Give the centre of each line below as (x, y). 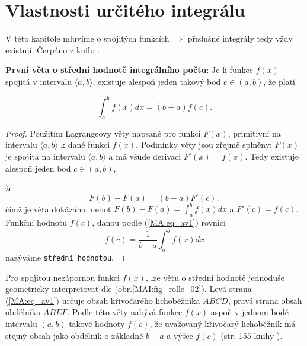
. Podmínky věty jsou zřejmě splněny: (204, 145)
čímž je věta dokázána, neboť (58, 209)
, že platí (279, 81)
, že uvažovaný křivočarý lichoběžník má (223, 323)
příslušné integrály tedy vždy (240, 38)
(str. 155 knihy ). (252, 335)
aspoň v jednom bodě (250, 312)
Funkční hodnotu (36, 222)
